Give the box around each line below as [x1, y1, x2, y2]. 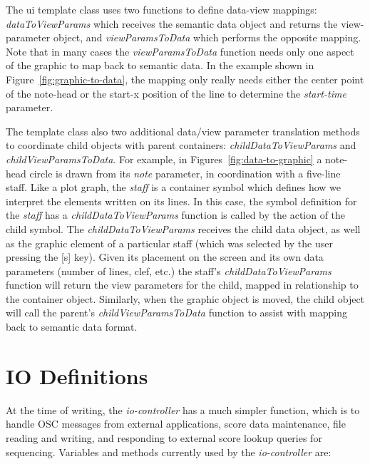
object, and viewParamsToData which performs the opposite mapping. [53, 30, 361, 45]
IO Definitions [6, 361, 148, 390]
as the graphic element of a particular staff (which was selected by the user [6, 235, 333, 250]
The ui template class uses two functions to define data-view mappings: [6, 2, 317, 16]
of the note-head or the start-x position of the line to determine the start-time [6, 86, 346, 100]
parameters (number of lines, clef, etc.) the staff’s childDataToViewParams [6, 263, 332, 278]
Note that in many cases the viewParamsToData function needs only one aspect [6, 43, 354, 58]
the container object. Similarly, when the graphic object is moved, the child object [6, 291, 365, 306]
